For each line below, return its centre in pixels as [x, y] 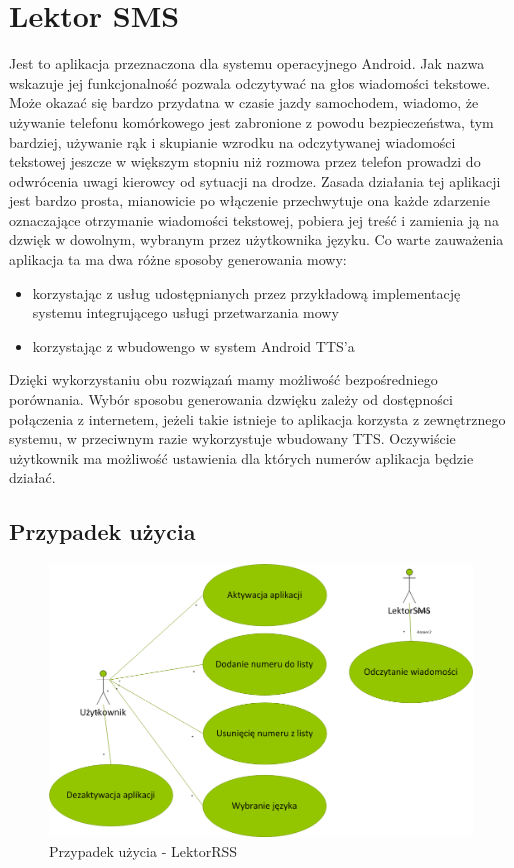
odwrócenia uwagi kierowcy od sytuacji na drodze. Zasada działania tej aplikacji [255, 180]
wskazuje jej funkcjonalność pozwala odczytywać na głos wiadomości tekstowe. [250, 82]
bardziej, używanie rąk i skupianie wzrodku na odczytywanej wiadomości [232, 141]
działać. [32, 477]
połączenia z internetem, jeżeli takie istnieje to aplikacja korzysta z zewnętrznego [257, 418]
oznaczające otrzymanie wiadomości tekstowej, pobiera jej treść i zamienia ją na [254, 219]
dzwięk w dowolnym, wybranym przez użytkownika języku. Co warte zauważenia [256, 239]
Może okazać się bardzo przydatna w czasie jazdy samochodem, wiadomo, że [244, 102]
